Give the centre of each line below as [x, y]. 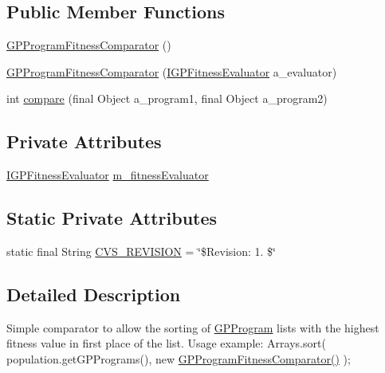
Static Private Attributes [112, 218]
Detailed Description [94, 294]
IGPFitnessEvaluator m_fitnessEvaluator [108, 175]
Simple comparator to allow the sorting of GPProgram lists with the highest [193, 327]
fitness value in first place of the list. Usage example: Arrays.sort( [166, 343]
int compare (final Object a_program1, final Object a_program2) [167, 98]
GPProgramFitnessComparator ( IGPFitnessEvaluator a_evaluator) [172, 71]
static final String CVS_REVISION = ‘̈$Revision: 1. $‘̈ [141, 251]
